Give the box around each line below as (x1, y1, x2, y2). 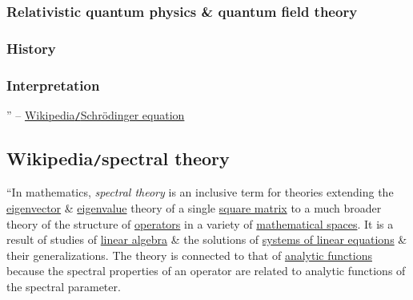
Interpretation (6, 75, 100, 95)
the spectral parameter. (6, 278, 121, 294)
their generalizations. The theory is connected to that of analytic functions (6, 246, 372, 263)
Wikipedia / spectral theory (6, 145, 230, 170)
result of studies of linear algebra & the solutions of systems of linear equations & (6, 231, 407, 248)
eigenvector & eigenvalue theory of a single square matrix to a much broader (6, 199, 382, 216)
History (6, 38, 56, 58)
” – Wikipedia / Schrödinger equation (6, 106, 185, 123)
